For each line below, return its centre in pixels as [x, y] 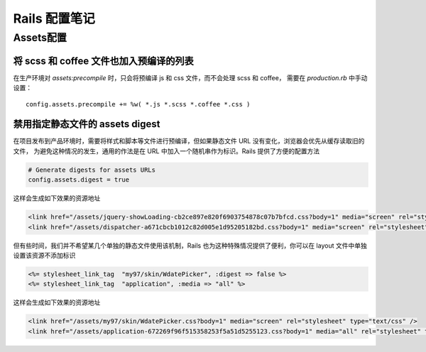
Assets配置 [40, 38]
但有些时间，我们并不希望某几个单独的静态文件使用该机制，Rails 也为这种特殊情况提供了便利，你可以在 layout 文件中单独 [190, 246]
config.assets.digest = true [79, 180]
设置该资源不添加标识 [44, 255]
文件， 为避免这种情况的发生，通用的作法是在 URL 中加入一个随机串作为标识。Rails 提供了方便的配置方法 [166, 151]
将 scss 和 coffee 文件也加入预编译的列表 [104, 61]
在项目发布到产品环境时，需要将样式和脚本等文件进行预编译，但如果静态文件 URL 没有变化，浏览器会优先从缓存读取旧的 [189, 141]
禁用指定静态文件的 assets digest [87, 124]
